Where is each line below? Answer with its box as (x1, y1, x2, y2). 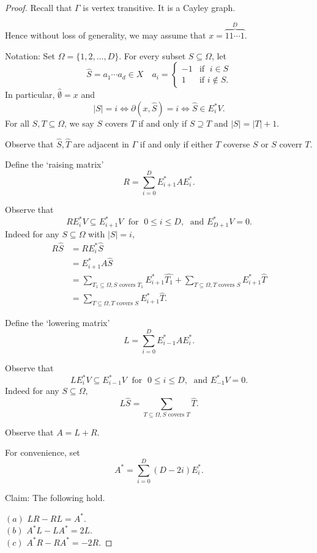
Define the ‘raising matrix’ (5, 158, 104, 171)
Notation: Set (5, 49, 56, 62)
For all (5, 117, 29, 130)
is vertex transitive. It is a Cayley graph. (83, 1, 236, 13)
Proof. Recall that (5, 1, 72, 13)
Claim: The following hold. (5, 491, 105, 503)
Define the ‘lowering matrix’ (5, 316, 110, 329)
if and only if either (140, 137, 213, 150)
